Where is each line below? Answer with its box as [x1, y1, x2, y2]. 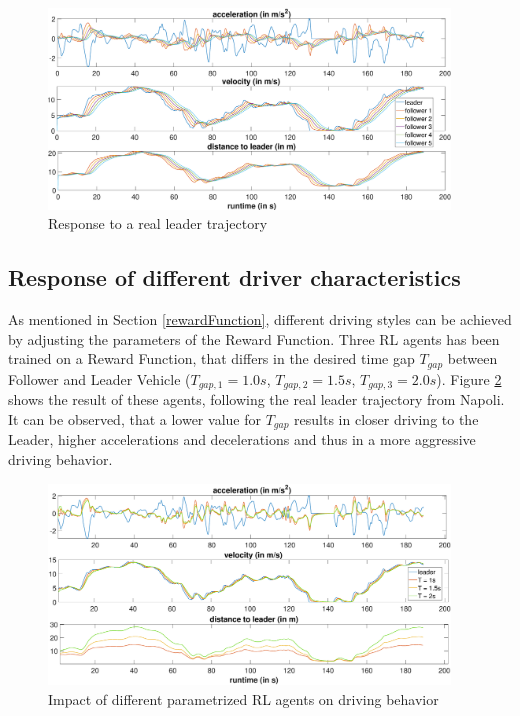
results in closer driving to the [294, 408, 479, 429]
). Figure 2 [436, 368, 502, 389]
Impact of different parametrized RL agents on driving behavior [48, 688, 439, 709]
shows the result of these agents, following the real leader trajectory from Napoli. [8, 389, 505, 410]
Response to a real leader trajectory [48, 213, 268, 234]
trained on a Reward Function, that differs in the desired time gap [8, 348, 415, 369]
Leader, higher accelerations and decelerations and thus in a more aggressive [8, 429, 476, 450]
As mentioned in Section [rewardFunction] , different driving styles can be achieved [8, 309, 512, 330]
